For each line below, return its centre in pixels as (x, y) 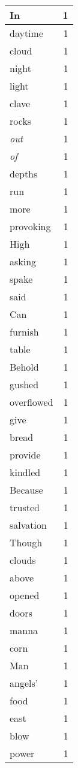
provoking (30, 226)
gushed (24, 384)
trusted (25, 507)
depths (24, 174)
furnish (24, 332)
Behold (24, 367)
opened (25, 595)
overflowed (31, 402)
